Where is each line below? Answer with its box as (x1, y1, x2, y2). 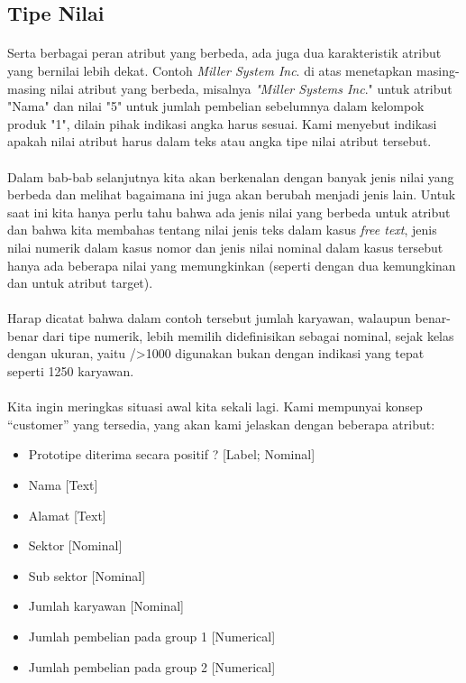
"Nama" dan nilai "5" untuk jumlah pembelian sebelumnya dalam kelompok (7, 97, 425, 115)
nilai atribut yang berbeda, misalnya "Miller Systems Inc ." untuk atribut (50, 78, 452, 97)
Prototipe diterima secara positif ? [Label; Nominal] (28, 445, 315, 464)
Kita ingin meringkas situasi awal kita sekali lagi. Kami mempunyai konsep (7, 397, 423, 416)
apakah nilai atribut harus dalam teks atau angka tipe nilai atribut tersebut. (7, 132, 432, 151)
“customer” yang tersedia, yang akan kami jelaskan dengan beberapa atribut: (7, 414, 435, 433)
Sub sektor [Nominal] (28, 566, 146, 585)
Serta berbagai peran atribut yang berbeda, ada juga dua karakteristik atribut (7, 43, 442, 62)
